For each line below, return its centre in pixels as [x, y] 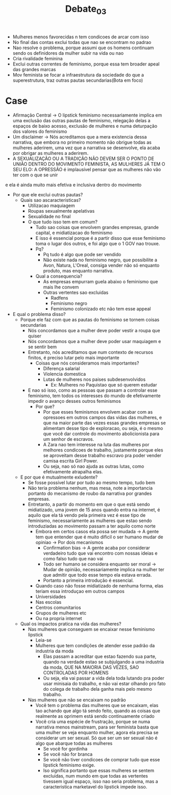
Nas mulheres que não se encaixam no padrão [77, 700]
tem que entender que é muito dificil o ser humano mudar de [99, 537]
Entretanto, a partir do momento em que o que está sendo [89, 504]
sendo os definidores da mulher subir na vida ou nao [68, 53]
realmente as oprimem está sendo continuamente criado [95, 716]
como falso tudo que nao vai [73, 558]
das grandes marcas [34, 69]
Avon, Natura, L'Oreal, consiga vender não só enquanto [101, 265]
